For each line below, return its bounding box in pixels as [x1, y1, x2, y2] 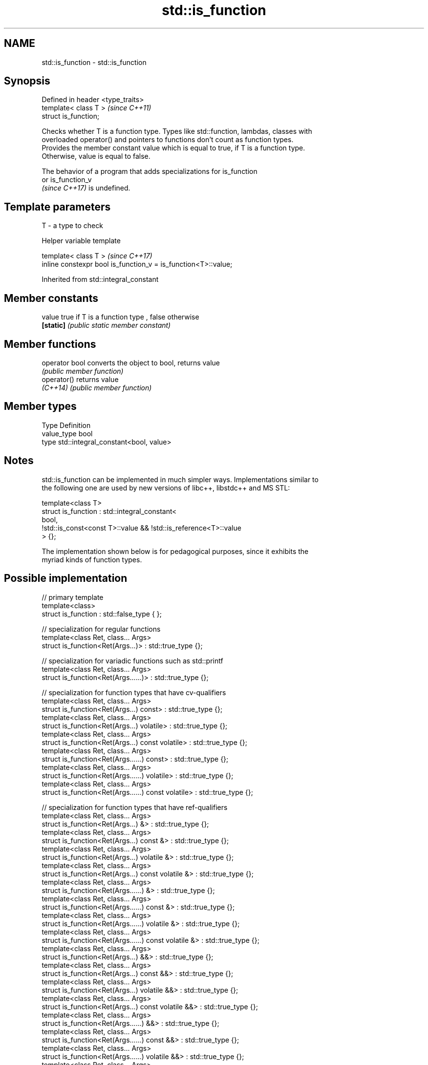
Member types [4, 400, 77, 413]
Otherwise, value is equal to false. [42, 152, 150, 161]
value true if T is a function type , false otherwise [42, 313, 199, 321]
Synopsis [4, 75, 50, 87]
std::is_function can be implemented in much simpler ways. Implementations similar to [42, 475, 319, 484]
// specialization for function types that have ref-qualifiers [42, 803, 228, 811]
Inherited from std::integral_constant [42, 275, 159, 284]
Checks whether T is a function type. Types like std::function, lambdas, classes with [42, 127, 312, 136]
